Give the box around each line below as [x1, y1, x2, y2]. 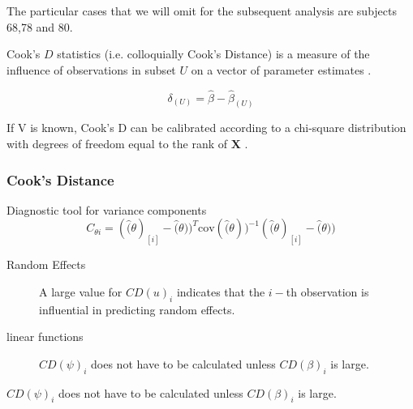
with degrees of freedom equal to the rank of [6, 135, 228, 152]
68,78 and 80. [6, 18, 73, 35]
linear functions [6, 328, 84, 345]
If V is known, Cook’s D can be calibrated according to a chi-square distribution [6, 119, 407, 136]
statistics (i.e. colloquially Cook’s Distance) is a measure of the [57, 45, 370, 62]
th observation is [286, 283, 369, 300]
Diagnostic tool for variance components [6, 201, 207, 218]
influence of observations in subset [6, 61, 176, 78]
